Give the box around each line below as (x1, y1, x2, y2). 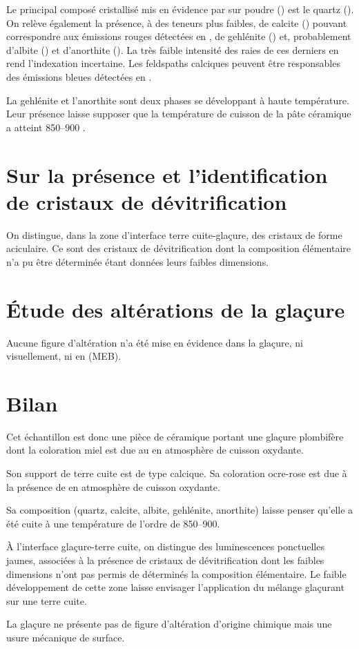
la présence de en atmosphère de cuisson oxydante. (6, 479, 220, 494)
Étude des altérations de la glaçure (6, 295, 345, 323)
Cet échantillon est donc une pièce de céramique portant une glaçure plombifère (6, 429, 344, 443)
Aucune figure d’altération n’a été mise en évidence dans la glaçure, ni (6, 335, 303, 349)
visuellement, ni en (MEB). (6, 349, 122, 363)
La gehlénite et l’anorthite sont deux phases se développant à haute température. (6, 93, 349, 107)
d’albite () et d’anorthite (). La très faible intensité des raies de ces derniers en (6, 42, 339, 57)
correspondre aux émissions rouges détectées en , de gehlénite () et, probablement (6, 29, 351, 43)
